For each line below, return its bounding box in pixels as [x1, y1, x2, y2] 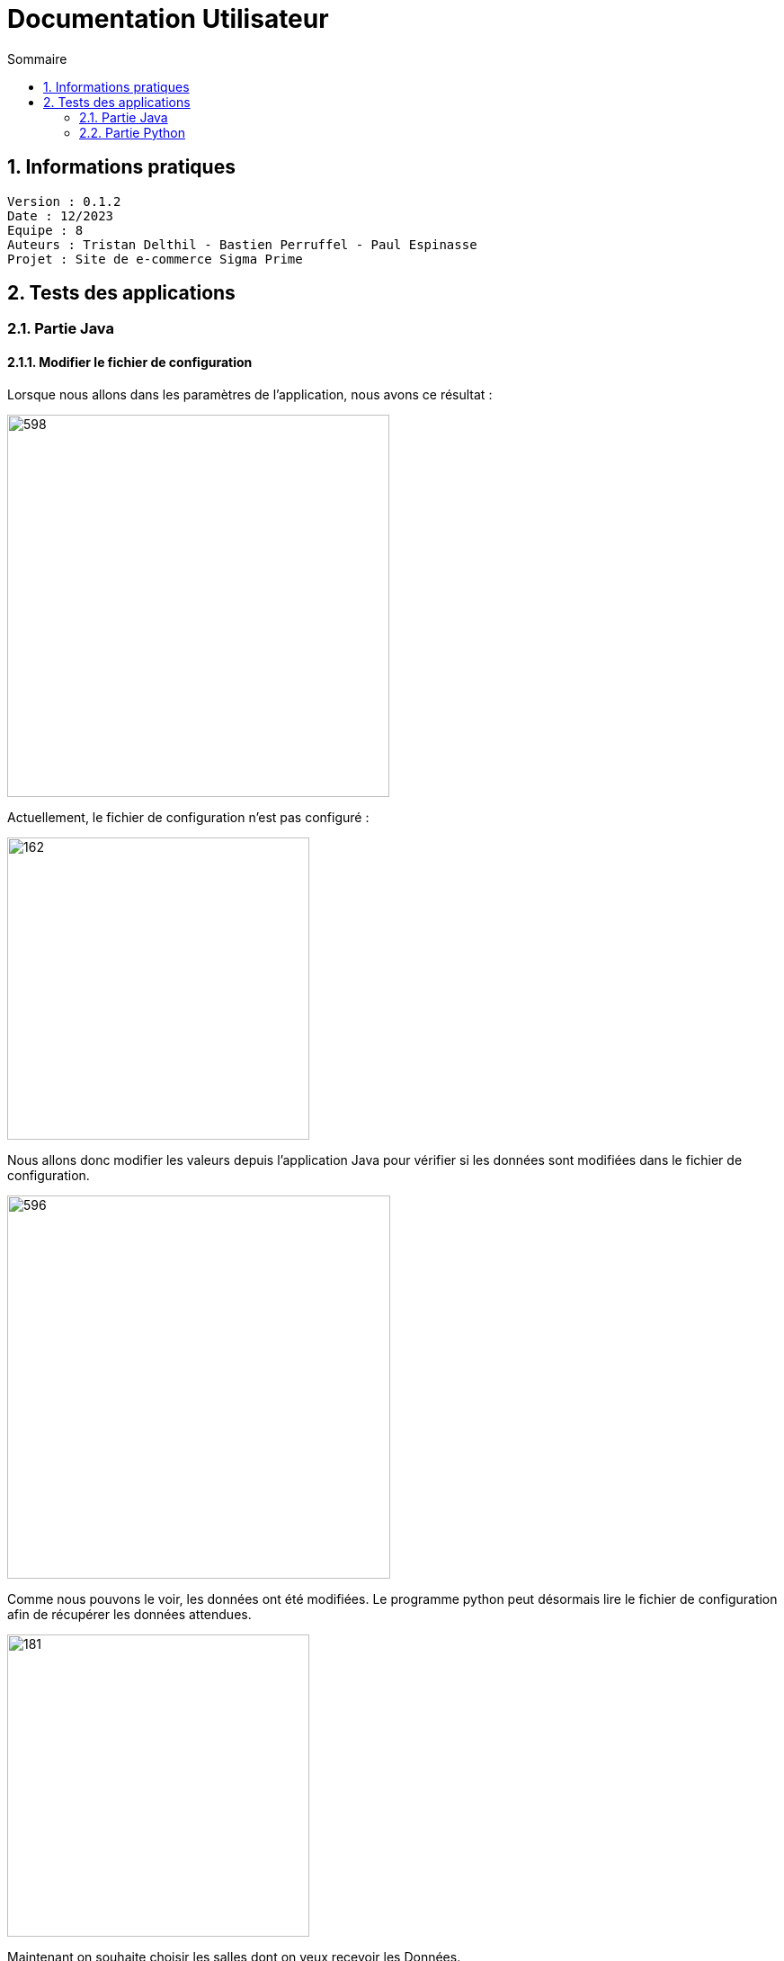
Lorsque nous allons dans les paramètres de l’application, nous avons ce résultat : [7, 386, 493, 402]
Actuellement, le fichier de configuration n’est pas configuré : [7, 809, 370, 825]
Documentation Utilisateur [7, 4, 329, 34]
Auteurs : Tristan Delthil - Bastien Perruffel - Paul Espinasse [7, 237, 477, 252]
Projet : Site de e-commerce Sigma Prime [7, 251, 303, 266]
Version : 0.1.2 [7, 193, 121, 209]
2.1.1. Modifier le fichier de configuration [7, 354, 253, 371]
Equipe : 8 [7, 222, 84, 237]
